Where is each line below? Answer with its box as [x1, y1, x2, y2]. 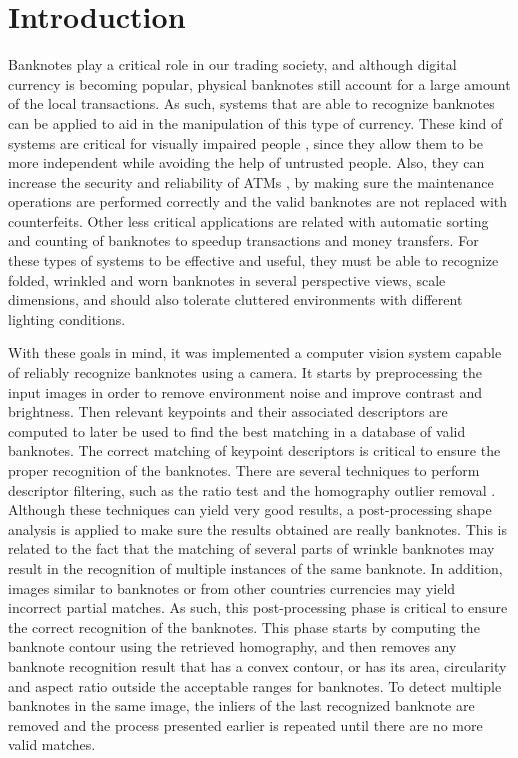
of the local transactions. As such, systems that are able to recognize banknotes [8, 93, 495, 114]
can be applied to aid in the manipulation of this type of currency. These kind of [8, 112, 503, 133]
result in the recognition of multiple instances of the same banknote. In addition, [8, 557, 503, 578]
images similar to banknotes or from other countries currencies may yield [8, 577, 456, 598]
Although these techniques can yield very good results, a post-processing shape [8, 499, 492, 520]
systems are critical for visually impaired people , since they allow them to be [8, 132, 483, 153]
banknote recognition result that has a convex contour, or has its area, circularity [8, 655, 507, 676]
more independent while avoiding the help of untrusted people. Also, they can [8, 152, 485, 173]
